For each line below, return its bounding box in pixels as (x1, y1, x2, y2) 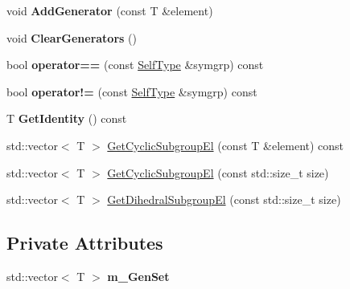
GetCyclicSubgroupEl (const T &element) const (107, 136, 344, 153)
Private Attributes (6, 230, 163, 255)
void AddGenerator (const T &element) (6, 2, 213, 18)
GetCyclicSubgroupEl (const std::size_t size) (107, 164, 329, 181)
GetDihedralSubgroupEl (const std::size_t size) (107, 191, 341, 208)
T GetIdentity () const (6, 110, 127, 127)
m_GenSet (107, 267, 170, 284)
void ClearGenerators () (6, 29, 137, 46)
